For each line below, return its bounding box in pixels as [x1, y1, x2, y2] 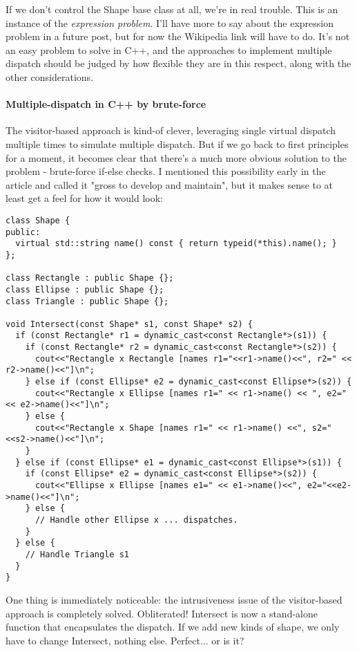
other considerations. [6, 69, 94, 84]
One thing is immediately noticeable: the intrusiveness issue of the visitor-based [6, 592, 342, 606]
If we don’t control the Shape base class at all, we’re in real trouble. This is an [6, 2, 338, 16]
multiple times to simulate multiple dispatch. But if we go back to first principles [6, 136, 349, 151]
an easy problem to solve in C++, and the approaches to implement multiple [6, 42, 332, 57]
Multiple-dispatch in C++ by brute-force [6, 97, 206, 111]
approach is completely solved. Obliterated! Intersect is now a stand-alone [6, 606, 318, 620]
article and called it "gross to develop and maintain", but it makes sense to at [6, 177, 334, 192]
